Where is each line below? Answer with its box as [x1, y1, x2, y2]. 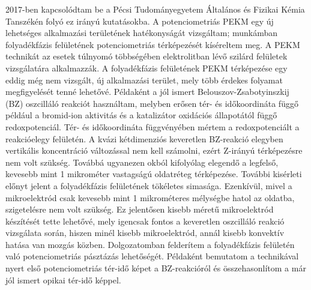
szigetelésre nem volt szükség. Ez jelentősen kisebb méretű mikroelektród [5, 203, 274, 216]
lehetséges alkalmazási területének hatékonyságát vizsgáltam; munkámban [5, 26, 278, 39]
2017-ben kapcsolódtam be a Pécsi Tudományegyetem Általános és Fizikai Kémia [5, 3, 305, 15]
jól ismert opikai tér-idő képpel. [5, 273, 121, 286]
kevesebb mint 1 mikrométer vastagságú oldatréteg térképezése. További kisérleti [5, 168, 302, 180]
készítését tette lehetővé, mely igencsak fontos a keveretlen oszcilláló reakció [5, 214, 285, 227]
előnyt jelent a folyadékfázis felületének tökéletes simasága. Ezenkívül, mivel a [5, 179, 292, 192]
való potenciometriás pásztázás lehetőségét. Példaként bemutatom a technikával [5, 250, 299, 262]
